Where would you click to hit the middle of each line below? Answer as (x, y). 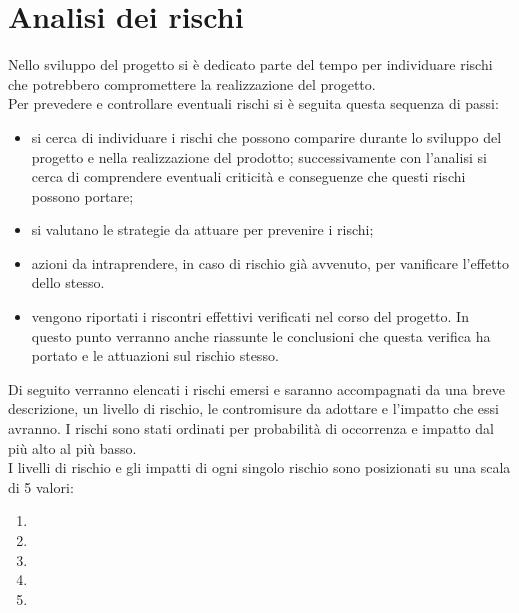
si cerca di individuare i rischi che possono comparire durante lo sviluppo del (266, 136)
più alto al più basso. (72, 447)
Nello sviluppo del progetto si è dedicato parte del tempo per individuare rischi (250, 64)
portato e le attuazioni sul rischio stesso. (155, 355)
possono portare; (82, 195)
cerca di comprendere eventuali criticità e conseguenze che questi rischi (248, 176)
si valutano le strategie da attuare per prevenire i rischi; (202, 229)
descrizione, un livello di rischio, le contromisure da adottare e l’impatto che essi (253, 408)
